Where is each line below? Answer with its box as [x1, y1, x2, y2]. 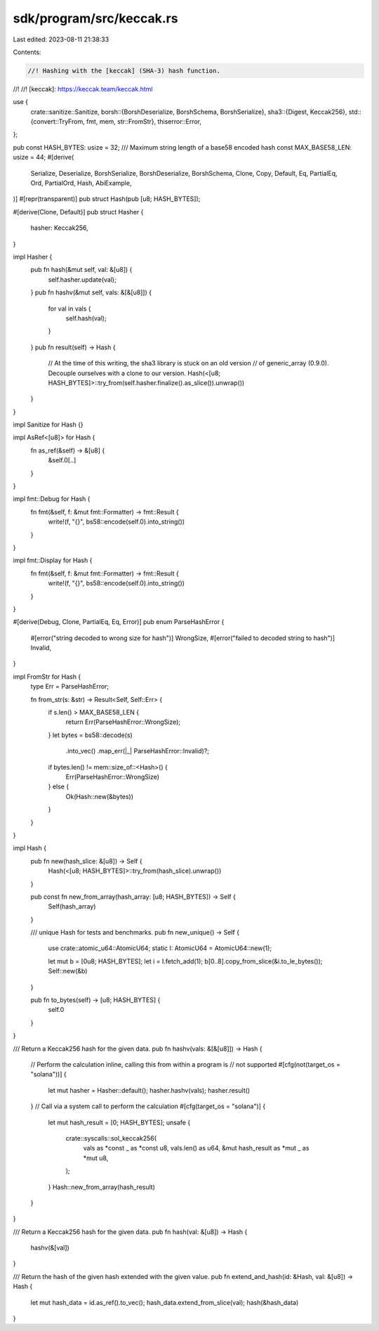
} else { [48, 782, 69, 791]
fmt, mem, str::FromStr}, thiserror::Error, [86, 117, 201, 126]
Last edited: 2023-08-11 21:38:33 [13, 35, 109, 44]
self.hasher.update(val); [48, 275, 117, 284]
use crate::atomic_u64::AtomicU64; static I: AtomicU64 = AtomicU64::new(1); [48, 944, 272, 952]
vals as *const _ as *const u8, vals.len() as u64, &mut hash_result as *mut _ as [83, 1144, 310, 1153]
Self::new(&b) [48, 967, 88, 975]
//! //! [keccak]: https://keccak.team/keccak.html [13, 84, 153, 93]
